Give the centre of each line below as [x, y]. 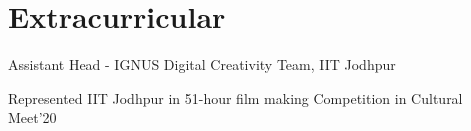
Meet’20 [32, 117]
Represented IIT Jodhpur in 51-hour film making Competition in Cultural [235, 97]
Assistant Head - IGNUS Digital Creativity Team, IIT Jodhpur [202, 64]
